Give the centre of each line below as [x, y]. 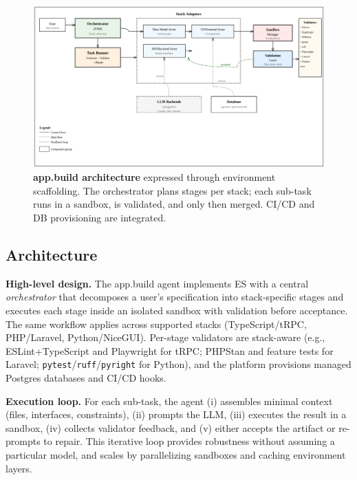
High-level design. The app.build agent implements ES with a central [157, 283]
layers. [19, 468]
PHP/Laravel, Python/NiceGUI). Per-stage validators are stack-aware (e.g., [165, 337]
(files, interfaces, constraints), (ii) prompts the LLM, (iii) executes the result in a [176, 414]
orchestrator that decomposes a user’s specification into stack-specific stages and [175, 297]
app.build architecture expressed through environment [154, 177]
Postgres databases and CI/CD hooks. [86, 377]
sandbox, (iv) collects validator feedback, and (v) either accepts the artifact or [171, 427]
